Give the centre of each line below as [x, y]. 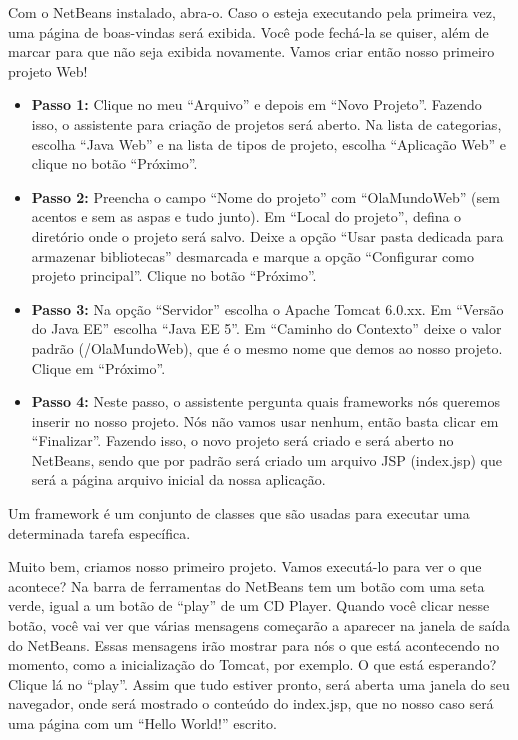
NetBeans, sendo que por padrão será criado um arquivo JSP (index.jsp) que [266, 459]
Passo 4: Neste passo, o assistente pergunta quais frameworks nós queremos [265, 401]
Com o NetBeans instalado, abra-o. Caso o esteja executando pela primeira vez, [252, 12]
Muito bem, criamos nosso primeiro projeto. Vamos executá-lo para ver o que [245, 566]
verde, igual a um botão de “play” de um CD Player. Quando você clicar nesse [249, 605]
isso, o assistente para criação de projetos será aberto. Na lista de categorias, [266, 123]
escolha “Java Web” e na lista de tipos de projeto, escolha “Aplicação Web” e [268, 143]
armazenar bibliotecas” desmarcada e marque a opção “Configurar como [252, 255]
